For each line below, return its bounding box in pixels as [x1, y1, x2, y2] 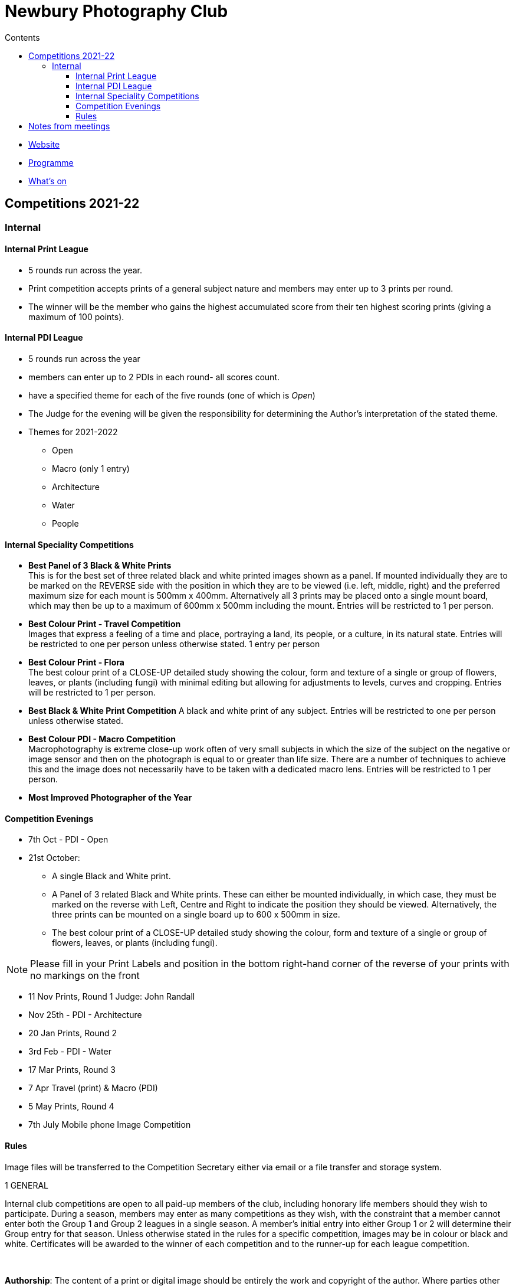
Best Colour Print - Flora [28, 657, 124, 668]
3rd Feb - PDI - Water [28, 1046, 111, 1057]
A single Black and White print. [52, 871, 171, 882]
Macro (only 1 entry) [52, 464, 130, 474]
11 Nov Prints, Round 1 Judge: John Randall [28, 991, 195, 1002]
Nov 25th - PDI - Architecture [28, 1010, 142, 1020]
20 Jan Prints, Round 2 [28, 1028, 117, 1039]
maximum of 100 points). [28, 311, 124, 322]
